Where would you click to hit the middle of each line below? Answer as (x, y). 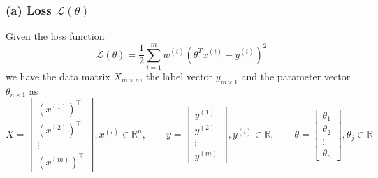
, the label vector (176, 76)
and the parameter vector (296, 76)
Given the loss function (55, 36)
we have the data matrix (58, 76)
